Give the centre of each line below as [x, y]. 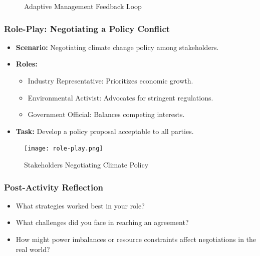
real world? [33, 249]
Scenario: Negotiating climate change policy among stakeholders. [117, 47]
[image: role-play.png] [64, 149]
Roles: [27, 64]
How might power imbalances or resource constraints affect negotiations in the [136, 239]
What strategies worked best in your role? [80, 205]
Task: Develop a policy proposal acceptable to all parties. [105, 131]
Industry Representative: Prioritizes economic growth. [110, 80]
